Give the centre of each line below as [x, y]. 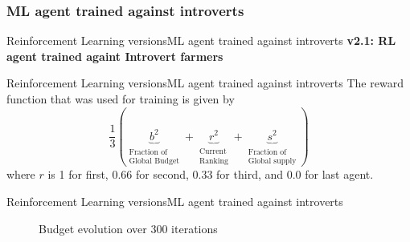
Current [213, 151]
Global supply [272, 161]
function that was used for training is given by [121, 99]
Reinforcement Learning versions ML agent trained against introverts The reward [205, 83]
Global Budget [154, 161]
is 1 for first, [78, 174]
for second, [162, 174]
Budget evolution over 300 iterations [128, 228]
